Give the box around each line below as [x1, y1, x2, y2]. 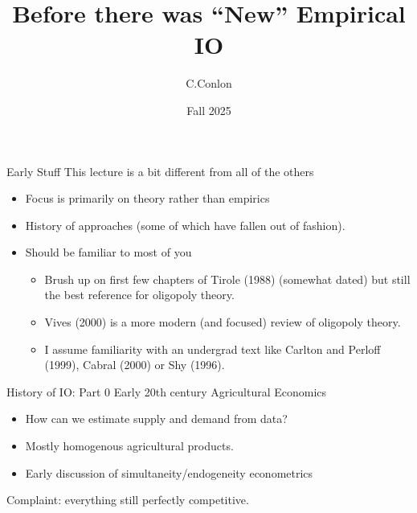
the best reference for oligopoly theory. [44, 286, 235, 303]
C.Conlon [186, 75, 232, 92]
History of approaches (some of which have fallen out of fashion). [25, 216, 345, 233]
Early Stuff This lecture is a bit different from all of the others [6, 162, 314, 179]
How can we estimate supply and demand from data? [25, 410, 288, 427]
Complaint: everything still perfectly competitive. [6, 491, 249, 508]
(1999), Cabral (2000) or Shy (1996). [44, 356, 225, 373]
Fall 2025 [186, 101, 231, 118]
